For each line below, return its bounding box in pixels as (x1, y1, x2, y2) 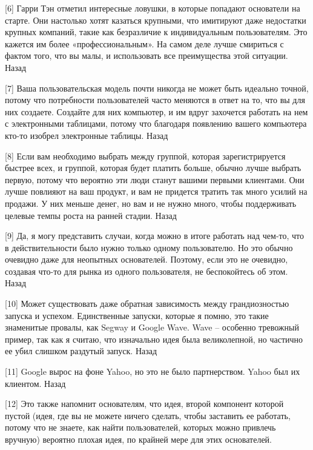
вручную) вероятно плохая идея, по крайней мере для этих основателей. (5, 433, 272, 445)
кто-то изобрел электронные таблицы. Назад (5, 129, 168, 141)
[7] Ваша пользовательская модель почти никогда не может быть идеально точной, (5, 81, 309, 94)
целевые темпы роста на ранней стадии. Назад (5, 209, 177, 221)
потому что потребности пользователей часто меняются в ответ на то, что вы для (5, 93, 305, 106)
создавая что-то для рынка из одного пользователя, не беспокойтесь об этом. (5, 264, 288, 277)
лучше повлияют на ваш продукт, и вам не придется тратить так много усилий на (5, 185, 308, 198)
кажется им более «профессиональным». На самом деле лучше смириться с (5, 37, 284, 50)
